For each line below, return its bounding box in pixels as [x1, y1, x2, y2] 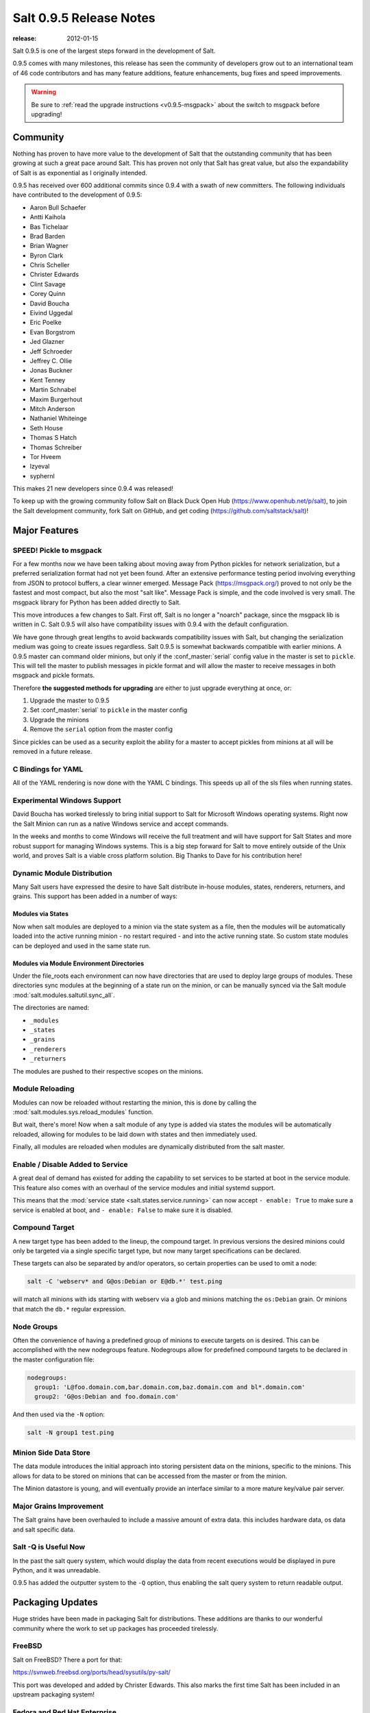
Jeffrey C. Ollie [29, 357, 72, 365]
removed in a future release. [12, 748, 92, 756]
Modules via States [12, 910, 69, 918]
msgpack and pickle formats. [12, 671, 95, 680]
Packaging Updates [12, 1597, 99, 1608]
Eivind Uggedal [29, 309, 73, 317]
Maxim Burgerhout [29, 395, 82, 404]
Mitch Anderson [29, 404, 75, 412]
